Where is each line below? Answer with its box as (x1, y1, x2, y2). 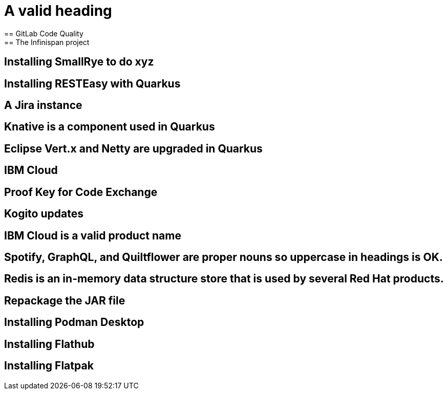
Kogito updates (4, 207, 83, 221)
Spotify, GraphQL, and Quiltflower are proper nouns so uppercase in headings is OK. (4, 250, 443, 264)
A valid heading (4, 2, 112, 19)
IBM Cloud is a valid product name (4, 229, 181, 242)
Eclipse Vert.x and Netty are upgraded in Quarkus (4, 142, 263, 155)
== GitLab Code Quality (4, 29, 83, 38)
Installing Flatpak (4, 359, 94, 373)
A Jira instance (4, 99, 82, 112)
